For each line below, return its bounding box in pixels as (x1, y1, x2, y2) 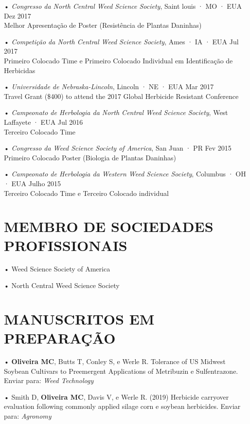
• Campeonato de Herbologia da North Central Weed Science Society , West (4, 107, 228, 117)
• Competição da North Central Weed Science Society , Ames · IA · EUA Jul (4, 36, 239, 46)
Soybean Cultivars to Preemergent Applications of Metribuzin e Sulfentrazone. (4, 366, 238, 376)
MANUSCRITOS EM (4, 308, 155, 328)
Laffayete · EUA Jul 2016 (4, 116, 83, 127)
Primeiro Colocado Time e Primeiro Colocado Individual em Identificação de (4, 55, 233, 65)
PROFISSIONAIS (4, 235, 127, 255)
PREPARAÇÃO (4, 328, 116, 347)
